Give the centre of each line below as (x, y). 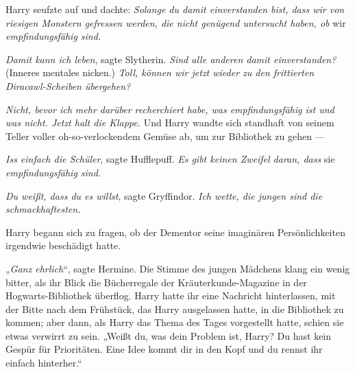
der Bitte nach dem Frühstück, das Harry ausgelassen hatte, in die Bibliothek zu (175, 309)
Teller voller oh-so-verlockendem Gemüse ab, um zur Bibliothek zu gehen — (165, 136)
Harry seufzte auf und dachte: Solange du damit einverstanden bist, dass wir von (175, 9)
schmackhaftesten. (43, 209)
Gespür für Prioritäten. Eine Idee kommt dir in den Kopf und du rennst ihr (164, 349)
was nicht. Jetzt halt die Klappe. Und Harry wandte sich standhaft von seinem (170, 123)
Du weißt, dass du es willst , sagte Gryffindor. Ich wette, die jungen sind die (164, 195)
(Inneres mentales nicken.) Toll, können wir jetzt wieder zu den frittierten (160, 72)
